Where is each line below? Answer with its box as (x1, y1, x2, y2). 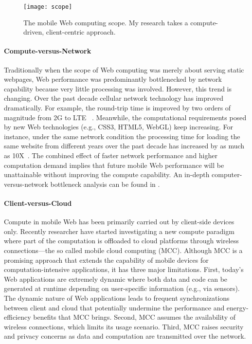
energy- (226, 302, 249, 312)
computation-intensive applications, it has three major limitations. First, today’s (4, 264, 244, 274)
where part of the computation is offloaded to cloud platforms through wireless (4, 235, 239, 246)
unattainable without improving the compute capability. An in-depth (4, 169, 210, 180)
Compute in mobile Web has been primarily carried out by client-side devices (4, 217, 234, 227)
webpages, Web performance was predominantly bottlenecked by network (4, 74, 222, 84)
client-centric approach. (46, 27, 116, 37)
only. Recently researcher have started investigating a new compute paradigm (4, 226, 234, 236)
